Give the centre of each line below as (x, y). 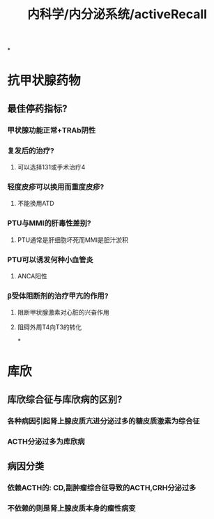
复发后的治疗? (31, 151)
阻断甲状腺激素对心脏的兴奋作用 (63, 313)
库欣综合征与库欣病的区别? (65, 399)
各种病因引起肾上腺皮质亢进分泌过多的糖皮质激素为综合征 (104, 421)
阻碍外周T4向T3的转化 (49, 327)
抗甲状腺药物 (44, 81)
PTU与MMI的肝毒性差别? (49, 223)
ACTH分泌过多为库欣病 (46, 442)
